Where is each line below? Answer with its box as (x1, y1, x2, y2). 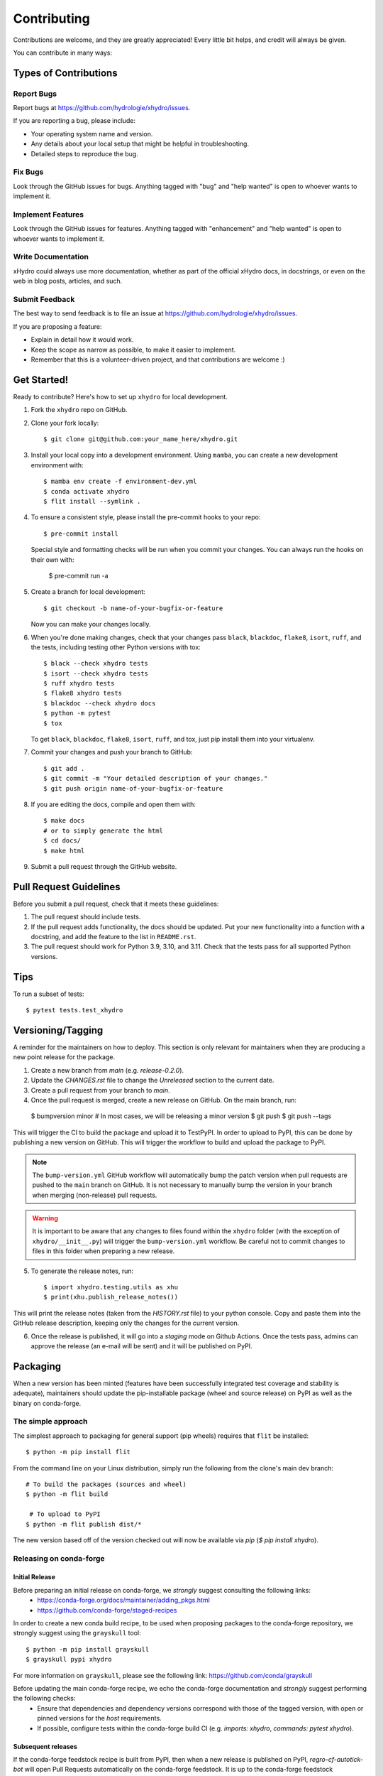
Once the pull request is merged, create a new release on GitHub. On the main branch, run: (30, 1095, 297, 1104)
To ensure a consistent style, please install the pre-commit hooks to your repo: (30, 513, 261, 521)
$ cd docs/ (43, 837, 82, 845)
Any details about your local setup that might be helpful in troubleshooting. (30, 139, 250, 148)
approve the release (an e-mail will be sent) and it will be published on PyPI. (30, 1341, 252, 1350)
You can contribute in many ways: (13, 48, 113, 57)
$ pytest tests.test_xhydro (26, 1006, 123, 1014)
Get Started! (13, 374, 69, 386)
